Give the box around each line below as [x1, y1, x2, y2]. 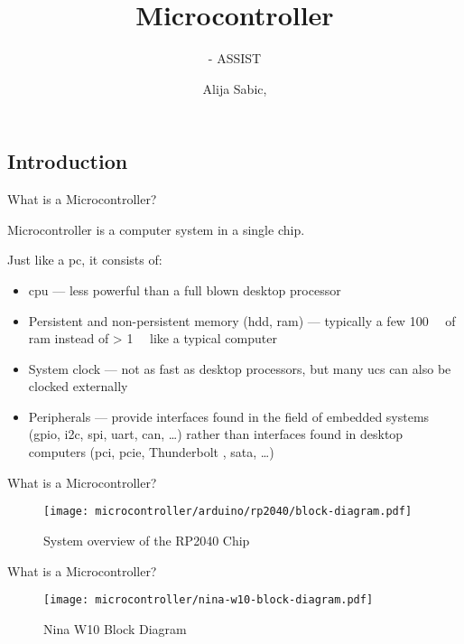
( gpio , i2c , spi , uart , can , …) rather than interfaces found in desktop [28, 425, 404, 443]
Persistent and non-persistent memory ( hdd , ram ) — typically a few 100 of [28, 311, 456, 330]
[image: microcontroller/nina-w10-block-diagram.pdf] [43, 593, 374, 607]
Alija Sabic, [202, 79, 267, 98]
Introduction [7, 147, 128, 175]
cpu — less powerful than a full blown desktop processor [28, 280, 341, 299]
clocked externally [28, 377, 128, 396]
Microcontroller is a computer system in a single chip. [7, 219, 305, 238]
